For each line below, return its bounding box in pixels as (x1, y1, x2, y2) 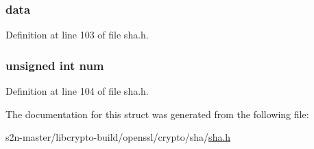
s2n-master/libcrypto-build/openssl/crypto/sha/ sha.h (5, 130, 231, 144)
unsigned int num (5, 56, 104, 73)
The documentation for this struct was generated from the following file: (5, 106, 309, 121)
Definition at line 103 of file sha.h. (5, 27, 149, 42)
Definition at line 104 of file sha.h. (5, 84, 149, 98)
